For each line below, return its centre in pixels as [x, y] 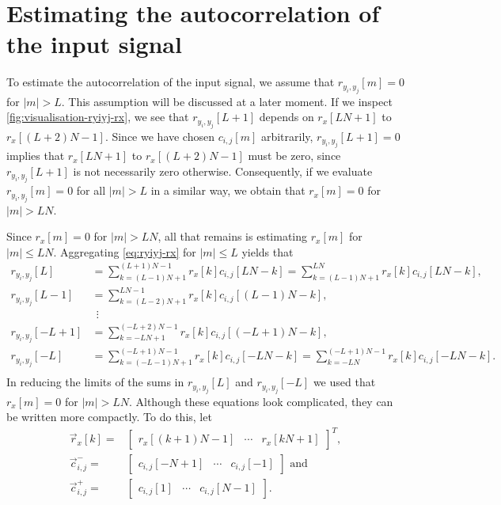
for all [91, 190]
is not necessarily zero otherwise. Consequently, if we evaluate [223, 171]
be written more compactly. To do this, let [109, 417]
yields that [268, 251]
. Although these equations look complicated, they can [261, 401]
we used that [344, 382]
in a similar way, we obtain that [228, 190]
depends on [287, 117]
